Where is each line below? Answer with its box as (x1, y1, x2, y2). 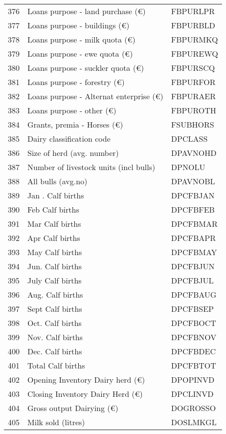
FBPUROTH (171, 105, 216, 116)
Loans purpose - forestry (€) (27, 76, 125, 87)
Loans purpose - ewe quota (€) (27, 48, 133, 59)
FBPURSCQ (171, 62, 215, 73)
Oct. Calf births (27, 317, 82, 328)
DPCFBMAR (171, 218, 218, 229)
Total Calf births (27, 360, 85, 371)
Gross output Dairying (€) (27, 402, 118, 413)
